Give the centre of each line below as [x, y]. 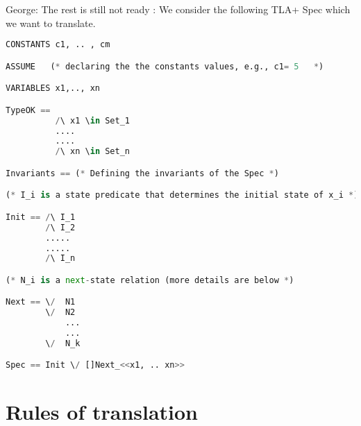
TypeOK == [28, 110]
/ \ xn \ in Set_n [92, 152]
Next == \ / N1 [41, 302]
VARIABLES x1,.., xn [53, 88]
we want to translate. [51, 23]
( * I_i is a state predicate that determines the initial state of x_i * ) [182, 195]
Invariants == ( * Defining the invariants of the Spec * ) [142, 173]
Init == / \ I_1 [41, 217]
